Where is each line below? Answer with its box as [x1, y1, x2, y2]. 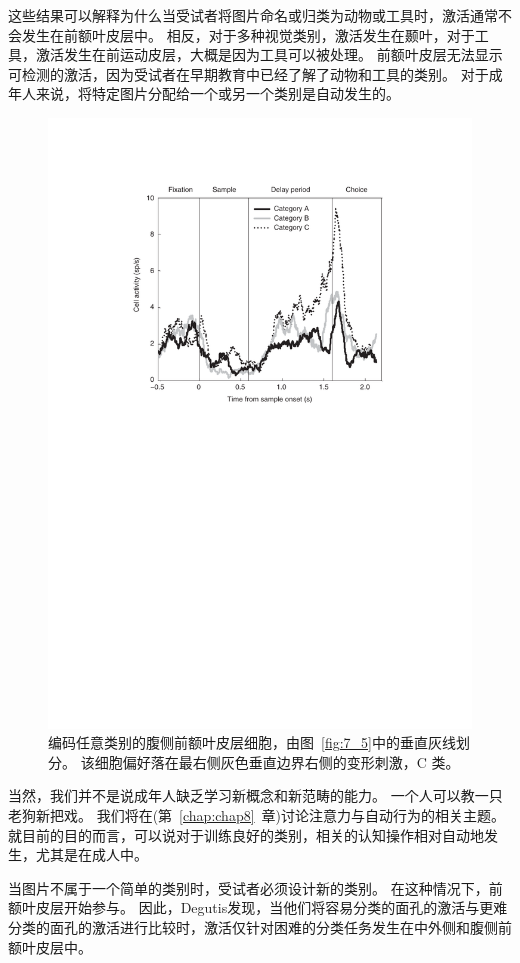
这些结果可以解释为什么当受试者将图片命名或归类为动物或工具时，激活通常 [8, 5, 498, 25]
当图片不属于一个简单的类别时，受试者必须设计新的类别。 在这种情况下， [8, 877, 489, 898]
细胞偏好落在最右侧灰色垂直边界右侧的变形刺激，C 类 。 [94, 751, 460, 772]
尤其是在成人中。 [35, 844, 148, 865]
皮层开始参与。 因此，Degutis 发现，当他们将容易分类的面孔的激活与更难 [35, 897, 508, 918]
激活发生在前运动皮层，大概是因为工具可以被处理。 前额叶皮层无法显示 [35, 44, 503, 65]
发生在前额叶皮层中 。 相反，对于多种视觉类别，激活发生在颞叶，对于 [21, 24, 475, 45]
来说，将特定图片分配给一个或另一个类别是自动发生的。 [35, 83, 400, 104]
